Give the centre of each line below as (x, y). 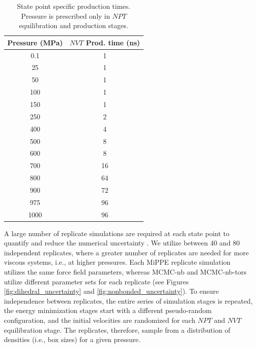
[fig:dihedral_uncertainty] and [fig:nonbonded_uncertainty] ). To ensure (111, 291)
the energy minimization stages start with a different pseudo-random (108, 310)
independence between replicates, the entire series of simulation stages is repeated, (128, 300)
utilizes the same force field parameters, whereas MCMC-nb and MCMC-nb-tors (125, 272)
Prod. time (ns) (113, 42)
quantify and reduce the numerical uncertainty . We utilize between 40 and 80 (122, 243)
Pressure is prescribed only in (66, 16)
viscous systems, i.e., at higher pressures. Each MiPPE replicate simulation (117, 262)
